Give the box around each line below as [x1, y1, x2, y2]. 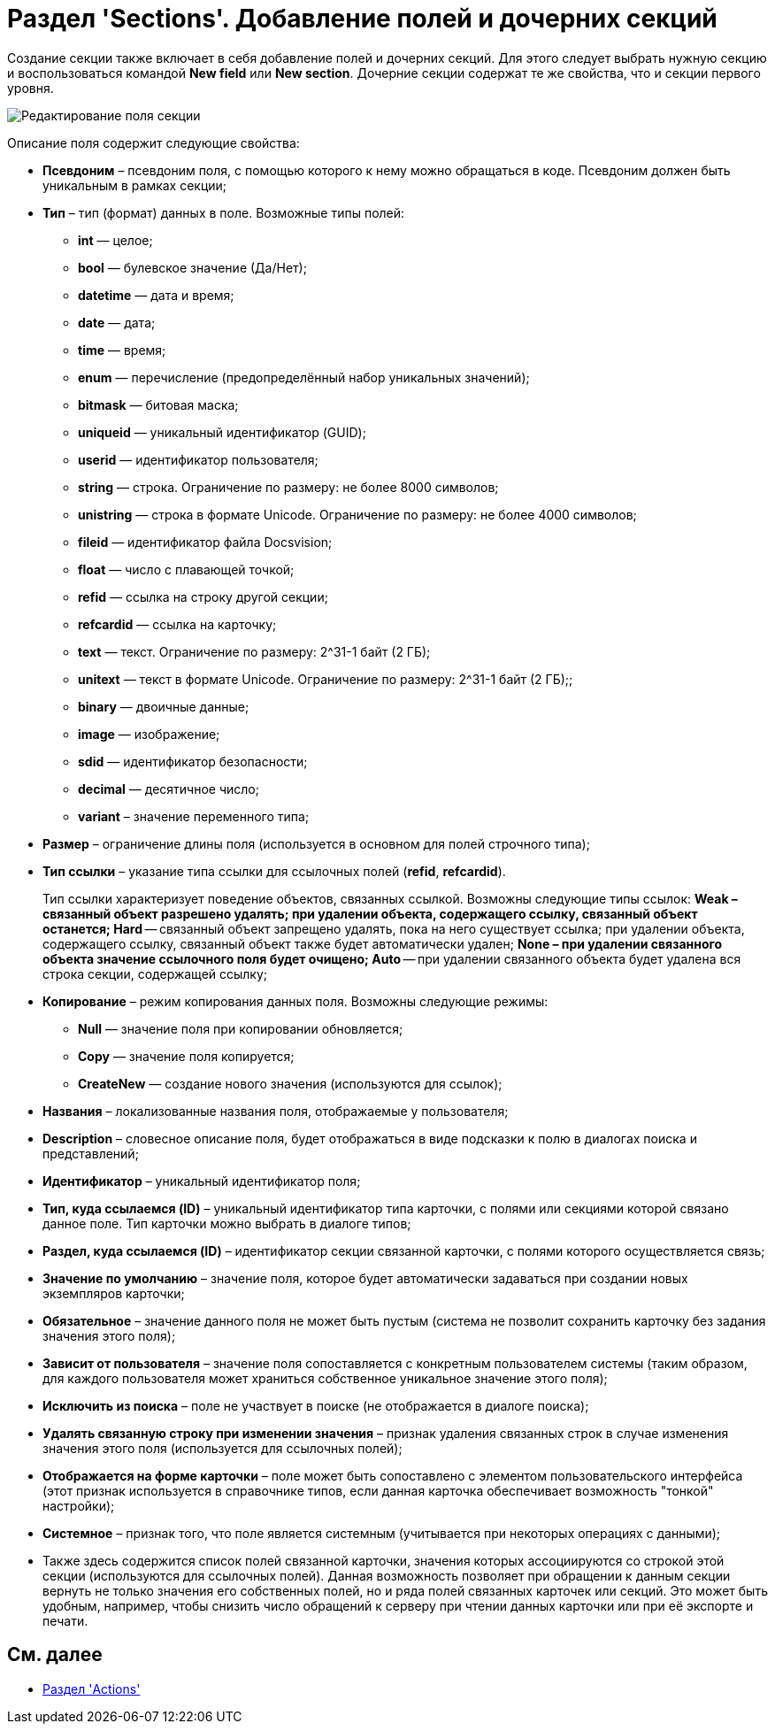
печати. [42, 1612, 88, 1628]
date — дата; [78, 314, 156, 330]
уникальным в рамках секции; [42, 177, 227, 193]
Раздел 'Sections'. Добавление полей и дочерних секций [7, 4, 717, 34]
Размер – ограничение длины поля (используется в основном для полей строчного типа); [42, 835, 590, 851]
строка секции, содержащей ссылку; [42, 966, 268, 981]
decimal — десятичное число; [78, 781, 259, 796]
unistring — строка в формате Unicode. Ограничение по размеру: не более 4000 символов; [78, 506, 637, 522]
